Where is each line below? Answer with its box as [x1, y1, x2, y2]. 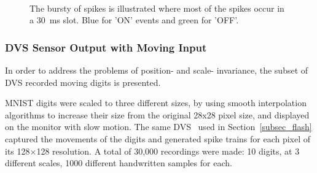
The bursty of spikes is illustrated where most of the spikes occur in [29, 1, 284, 14]
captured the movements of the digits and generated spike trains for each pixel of [5, 132, 311, 145]
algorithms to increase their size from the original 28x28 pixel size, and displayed [5, 108, 310, 121]
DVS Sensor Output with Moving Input [5, 39, 207, 55]
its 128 [5, 144, 30, 157]
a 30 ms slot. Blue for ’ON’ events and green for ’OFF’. [29, 13, 239, 26]
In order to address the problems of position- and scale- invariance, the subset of [5, 64, 308, 76]
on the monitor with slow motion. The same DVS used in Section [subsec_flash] [5, 120, 312, 133]
